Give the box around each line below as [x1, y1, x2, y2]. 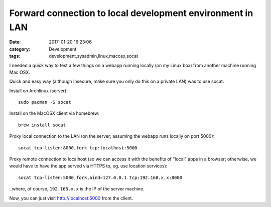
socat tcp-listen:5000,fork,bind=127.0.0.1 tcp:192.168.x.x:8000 [18, 174, 183, 180]
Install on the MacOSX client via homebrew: [9, 110, 100, 116]
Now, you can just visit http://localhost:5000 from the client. [9, 195, 133, 201]
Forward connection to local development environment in [9, 8, 253, 19]
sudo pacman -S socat [18, 99, 71, 105]
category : [9, 46, 31, 52]
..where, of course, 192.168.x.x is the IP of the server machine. [9, 186, 145, 192]
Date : [9, 39, 21, 45]
